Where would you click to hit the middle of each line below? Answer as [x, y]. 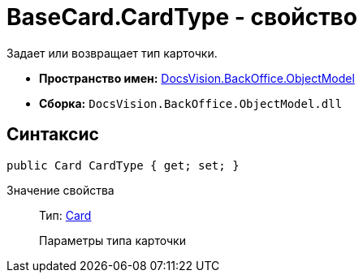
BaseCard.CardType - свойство [182, 17]
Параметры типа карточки [112, 240]
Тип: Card [65, 215]
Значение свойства [61, 190]
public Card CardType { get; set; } [123, 165]
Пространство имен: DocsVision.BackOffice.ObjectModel [197, 78]
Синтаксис [53, 135]
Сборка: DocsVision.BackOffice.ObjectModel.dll [191, 103]
